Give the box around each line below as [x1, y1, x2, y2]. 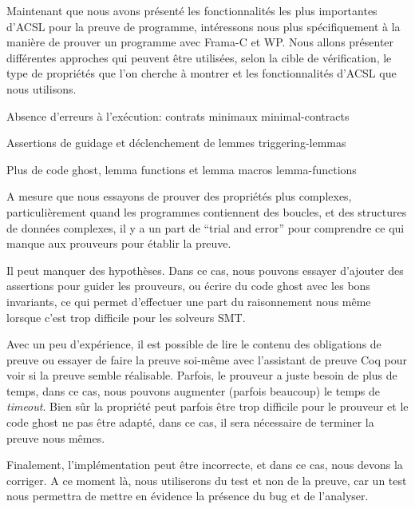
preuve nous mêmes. [6, 429, 105, 446]
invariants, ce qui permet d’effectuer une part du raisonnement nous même [6, 292, 371, 309]
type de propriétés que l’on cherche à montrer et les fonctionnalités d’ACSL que [6, 65, 397, 82]
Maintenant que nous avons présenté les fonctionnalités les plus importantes [6, 2, 377, 18]
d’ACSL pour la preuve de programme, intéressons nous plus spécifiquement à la [6, 18, 401, 34]
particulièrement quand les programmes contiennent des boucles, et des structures [6, 203, 407, 220]
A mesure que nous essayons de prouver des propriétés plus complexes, [6, 188, 352, 205]
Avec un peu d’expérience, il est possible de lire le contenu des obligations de [6, 336, 381, 352]
